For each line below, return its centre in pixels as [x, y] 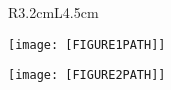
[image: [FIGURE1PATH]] [87, 44]
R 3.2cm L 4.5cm [53, 12]
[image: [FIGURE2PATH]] [87, 75]
